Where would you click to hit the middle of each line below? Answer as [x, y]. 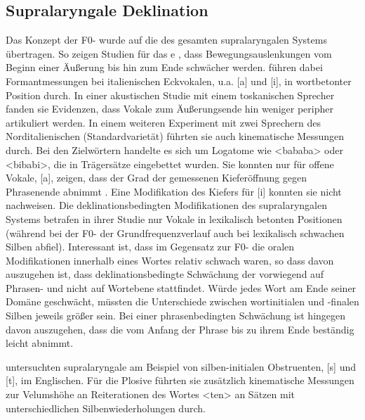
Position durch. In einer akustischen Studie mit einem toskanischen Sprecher [170, 95]
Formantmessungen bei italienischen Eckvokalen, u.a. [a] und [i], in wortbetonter [179, 81]
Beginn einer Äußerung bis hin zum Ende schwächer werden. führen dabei [164, 67]
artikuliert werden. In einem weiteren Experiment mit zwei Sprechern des [163, 122]
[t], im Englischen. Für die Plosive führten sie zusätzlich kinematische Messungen [180, 380]
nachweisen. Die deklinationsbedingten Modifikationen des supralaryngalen [166, 205]
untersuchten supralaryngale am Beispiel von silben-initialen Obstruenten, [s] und [181, 366]
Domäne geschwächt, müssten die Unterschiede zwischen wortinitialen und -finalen [182, 301]
